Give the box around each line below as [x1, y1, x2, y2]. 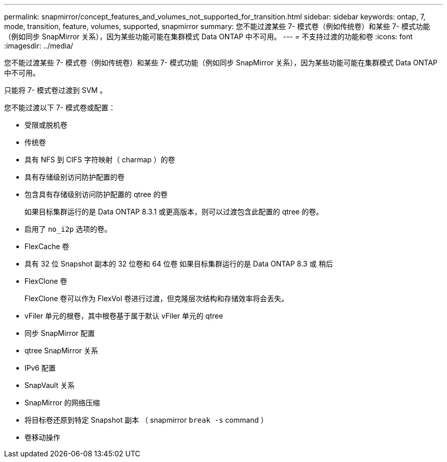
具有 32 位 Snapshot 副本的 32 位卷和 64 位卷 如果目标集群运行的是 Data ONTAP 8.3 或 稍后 [24, 259, 333, 268]
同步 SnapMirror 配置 [24, 329, 95, 337]
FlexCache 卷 [24, 242, 69, 251]
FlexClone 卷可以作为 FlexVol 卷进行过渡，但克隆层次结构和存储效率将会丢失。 [24, 294, 289, 303]
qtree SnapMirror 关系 [24, 346, 98, 355]
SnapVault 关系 [24, 381, 75, 390]
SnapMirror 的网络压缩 [24, 398, 100, 407]
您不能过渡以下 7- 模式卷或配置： [4, 103, 116, 112]
